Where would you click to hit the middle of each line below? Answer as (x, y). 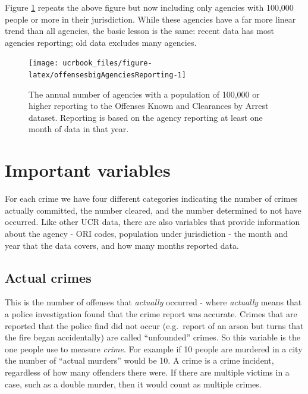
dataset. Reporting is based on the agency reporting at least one (146, 117)
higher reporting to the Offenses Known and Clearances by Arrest (149, 106)
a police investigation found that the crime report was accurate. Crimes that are (151, 313)
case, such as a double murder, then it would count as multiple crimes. (133, 384)
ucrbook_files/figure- (107, 63)
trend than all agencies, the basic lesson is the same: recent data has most (139, 31)
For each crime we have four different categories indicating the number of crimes (151, 198)
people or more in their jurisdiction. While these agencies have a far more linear (150, 19)
